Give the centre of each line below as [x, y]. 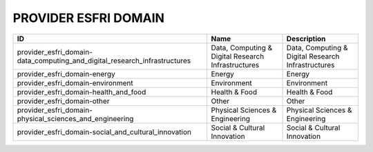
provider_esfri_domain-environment [75, 83]
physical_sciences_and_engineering [75, 118]
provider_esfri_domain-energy [66, 74]
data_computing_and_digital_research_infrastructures [104, 61]
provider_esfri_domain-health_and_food [82, 91]
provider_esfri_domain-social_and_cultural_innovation [104, 132]
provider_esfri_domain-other [63, 101]
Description [306, 39]
